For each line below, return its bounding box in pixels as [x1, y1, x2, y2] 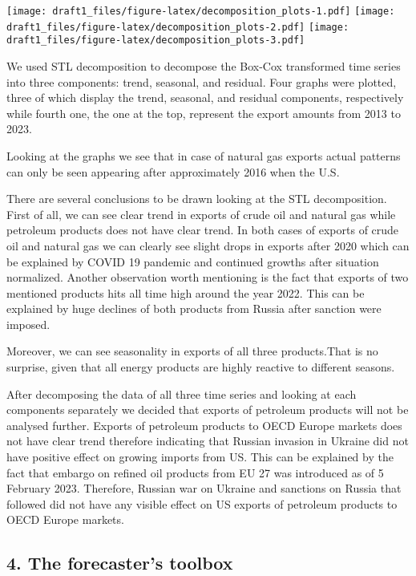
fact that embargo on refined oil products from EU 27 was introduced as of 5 [6, 464, 384, 481]
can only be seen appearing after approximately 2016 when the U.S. [6, 163, 340, 180]
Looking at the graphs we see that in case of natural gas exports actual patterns [6, 147, 401, 164]
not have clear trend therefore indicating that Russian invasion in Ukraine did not [6, 432, 409, 449]
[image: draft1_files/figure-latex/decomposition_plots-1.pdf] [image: [6, 6, 395, 17]
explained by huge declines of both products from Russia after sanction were [6, 300, 382, 317]
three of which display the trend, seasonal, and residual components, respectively [6, 89, 404, 106]
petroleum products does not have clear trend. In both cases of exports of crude [6, 221, 399, 238]
